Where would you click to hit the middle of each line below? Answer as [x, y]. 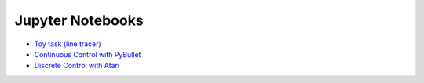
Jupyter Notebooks [79, 20]
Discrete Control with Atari [77, 66]
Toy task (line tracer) [68, 44]
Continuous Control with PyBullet [88, 54]
